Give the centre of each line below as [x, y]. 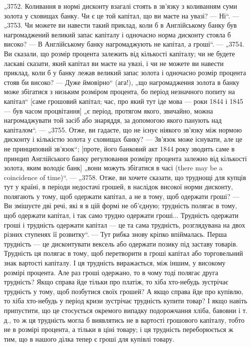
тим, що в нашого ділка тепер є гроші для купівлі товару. [89, 339]
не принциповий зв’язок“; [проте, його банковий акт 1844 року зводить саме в [119, 148]
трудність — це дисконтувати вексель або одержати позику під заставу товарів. [121, 243]
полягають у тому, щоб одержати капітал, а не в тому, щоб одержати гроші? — [122, 196]
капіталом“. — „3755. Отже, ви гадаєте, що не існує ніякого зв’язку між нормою [123, 129]
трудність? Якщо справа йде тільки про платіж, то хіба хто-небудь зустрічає [116, 282]
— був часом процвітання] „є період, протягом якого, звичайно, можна [109, 110]
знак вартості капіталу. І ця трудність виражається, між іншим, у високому [115, 263]
